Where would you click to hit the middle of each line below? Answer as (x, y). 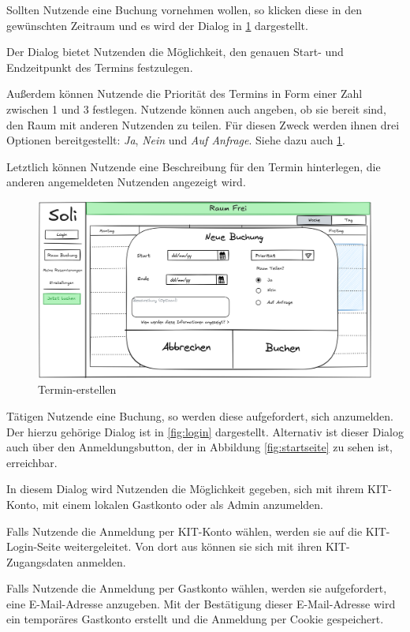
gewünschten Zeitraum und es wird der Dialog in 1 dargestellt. (157, 25)
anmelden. (101, 561)
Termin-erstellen (77, 389)
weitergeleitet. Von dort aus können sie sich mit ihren (193, 546)
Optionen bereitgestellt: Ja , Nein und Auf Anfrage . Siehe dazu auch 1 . (176, 140)
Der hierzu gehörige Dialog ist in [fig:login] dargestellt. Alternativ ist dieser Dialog (205, 431)
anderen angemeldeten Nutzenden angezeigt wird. (126, 182)
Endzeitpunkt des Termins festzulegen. (100, 67)
